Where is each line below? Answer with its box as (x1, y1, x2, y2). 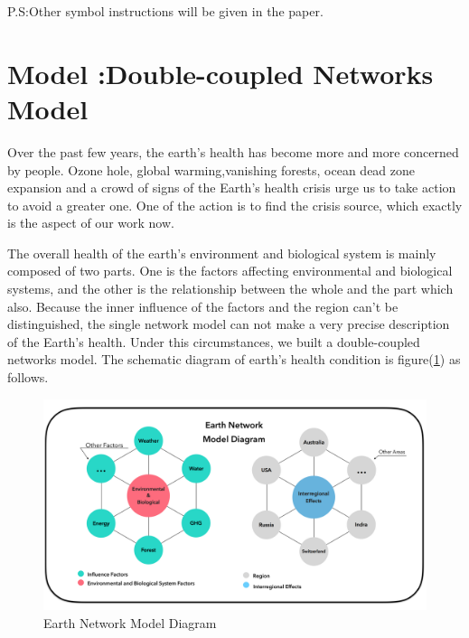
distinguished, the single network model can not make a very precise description (7, 314, 450, 333)
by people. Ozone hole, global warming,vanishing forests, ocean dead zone (7, 160, 416, 179)
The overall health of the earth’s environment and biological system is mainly (7, 243, 436, 262)
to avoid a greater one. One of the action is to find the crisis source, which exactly (7, 195, 463, 214)
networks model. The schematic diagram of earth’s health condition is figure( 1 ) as (7, 350, 461, 369)
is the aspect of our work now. (7, 213, 174, 232)
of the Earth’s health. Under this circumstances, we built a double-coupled (7, 332, 420, 351)
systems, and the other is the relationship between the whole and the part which (7, 279, 454, 298)
